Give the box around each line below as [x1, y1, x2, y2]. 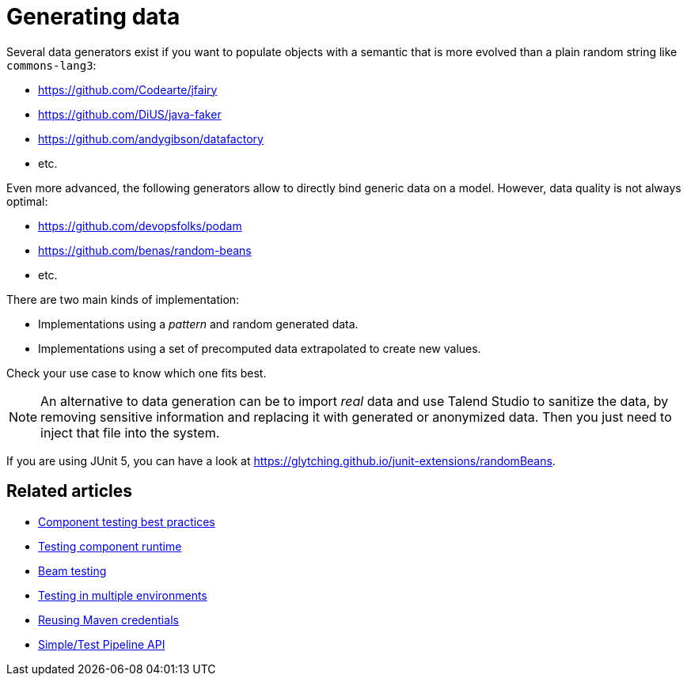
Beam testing [38, 563, 107, 578]
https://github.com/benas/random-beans [38, 243, 252, 257]
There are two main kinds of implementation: [6, 292, 240, 306]
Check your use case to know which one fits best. [6, 366, 267, 380]
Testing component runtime [38, 539, 182, 553]
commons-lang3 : [6, 58, 97, 72]
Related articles [6, 481, 132, 502]
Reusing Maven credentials [38, 612, 179, 627]
